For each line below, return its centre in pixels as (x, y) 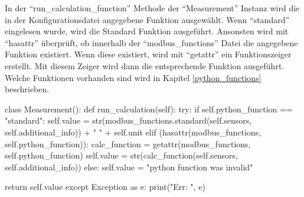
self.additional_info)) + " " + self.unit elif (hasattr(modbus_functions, (133, 132)
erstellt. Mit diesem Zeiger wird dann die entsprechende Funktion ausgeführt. (145, 65)
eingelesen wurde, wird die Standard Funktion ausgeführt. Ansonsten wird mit (147, 31)
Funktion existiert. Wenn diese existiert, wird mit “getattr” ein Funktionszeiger (148, 54)
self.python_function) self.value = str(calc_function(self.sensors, (121, 155)
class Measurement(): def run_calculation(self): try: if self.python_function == (149, 109)
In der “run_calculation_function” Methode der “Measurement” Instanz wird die (152, 8)
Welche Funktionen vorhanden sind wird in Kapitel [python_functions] (133, 77)
